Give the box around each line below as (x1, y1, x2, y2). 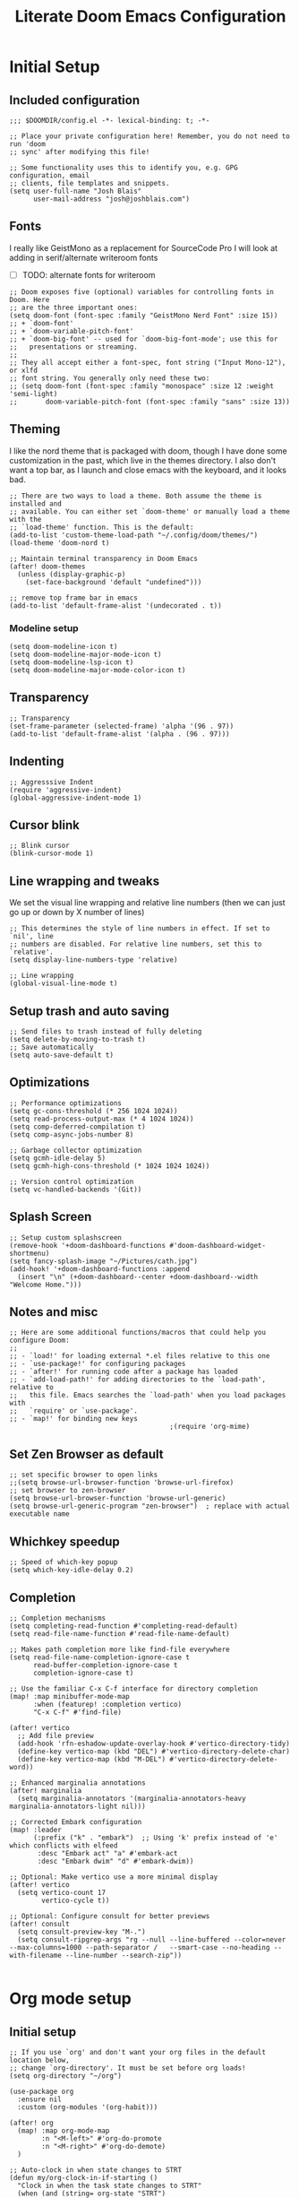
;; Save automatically (9, 1043, 94, 1052)
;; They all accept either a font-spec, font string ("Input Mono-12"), (9, 358, 286, 367)
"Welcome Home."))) (9, 1280, 82, 1289)
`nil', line (9, 932, 54, 941)
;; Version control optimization (9, 1177, 134, 1186)
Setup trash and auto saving (9, 1003, 170, 1018)
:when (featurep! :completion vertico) (32, 1700, 182, 1709)
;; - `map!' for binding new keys (9, 1415, 139, 1424)
